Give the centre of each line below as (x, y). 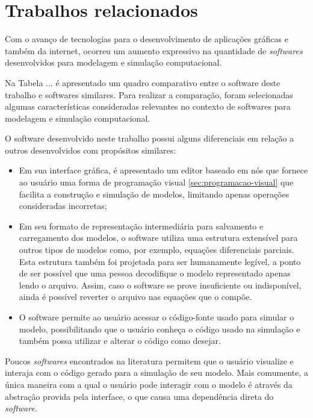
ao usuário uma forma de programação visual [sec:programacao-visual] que (156, 182)
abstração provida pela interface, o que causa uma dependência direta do (139, 396)
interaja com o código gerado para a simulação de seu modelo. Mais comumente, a (156, 373)
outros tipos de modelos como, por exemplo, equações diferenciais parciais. (156, 250)
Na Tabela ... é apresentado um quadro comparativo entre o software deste (143, 82)
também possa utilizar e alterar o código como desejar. (120, 341)
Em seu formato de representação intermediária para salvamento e (141, 226)
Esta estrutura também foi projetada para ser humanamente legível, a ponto (160, 261)
